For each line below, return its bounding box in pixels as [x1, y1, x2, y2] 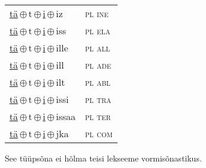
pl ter [85, 109, 111, 123]
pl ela [85, 24, 110, 37]
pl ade [85, 58, 112, 72]
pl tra [85, 92, 112, 106]
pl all [85, 41, 110, 54]
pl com [85, 127, 113, 140]
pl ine [85, 7, 109, 20]
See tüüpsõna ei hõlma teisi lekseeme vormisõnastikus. [5, 152, 202, 164]
